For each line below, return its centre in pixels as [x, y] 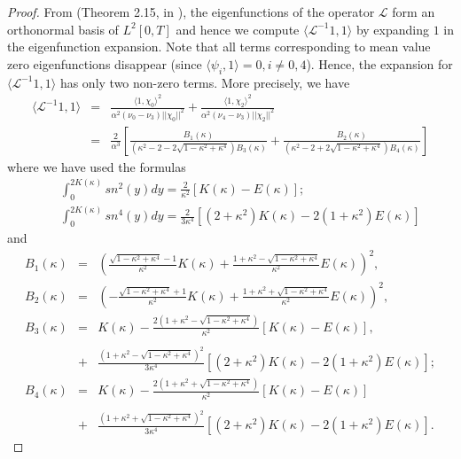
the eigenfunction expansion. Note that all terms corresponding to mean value [219, 47]
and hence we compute [238, 29]
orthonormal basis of [63, 29]
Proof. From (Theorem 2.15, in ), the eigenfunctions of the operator [191, 12]
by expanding [392, 29]
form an [414, 12]
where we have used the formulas [97, 166]
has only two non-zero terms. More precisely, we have [205, 82]
